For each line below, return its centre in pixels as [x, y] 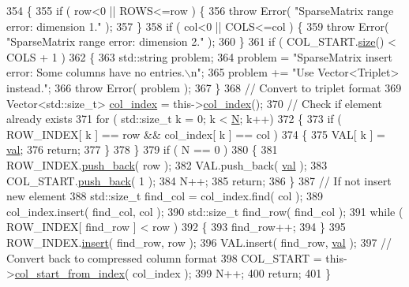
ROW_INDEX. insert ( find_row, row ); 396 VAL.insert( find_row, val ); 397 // [199, 242]
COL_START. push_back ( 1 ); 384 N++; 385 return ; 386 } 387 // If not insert [199, 180]
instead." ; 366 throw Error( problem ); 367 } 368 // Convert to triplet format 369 [204, 87]
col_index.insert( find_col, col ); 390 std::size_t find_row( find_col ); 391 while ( [205, 211]
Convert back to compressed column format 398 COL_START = [164, 257]
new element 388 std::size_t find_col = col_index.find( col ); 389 [165, 196]
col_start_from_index [69, 273]
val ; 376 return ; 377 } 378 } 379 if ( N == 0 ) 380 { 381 [142, 149]
